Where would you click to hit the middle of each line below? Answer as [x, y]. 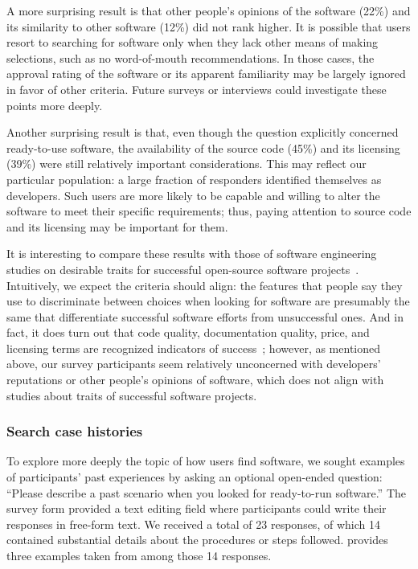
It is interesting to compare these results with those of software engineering [192, 254]
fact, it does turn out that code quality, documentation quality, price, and [188, 332]
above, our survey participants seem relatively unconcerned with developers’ [194, 364]
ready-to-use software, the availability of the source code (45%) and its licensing [203, 147]
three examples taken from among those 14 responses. [139, 556]
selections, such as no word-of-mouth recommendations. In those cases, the [191, 57]
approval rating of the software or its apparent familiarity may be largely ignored [206, 74]
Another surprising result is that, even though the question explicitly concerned [203, 132]
